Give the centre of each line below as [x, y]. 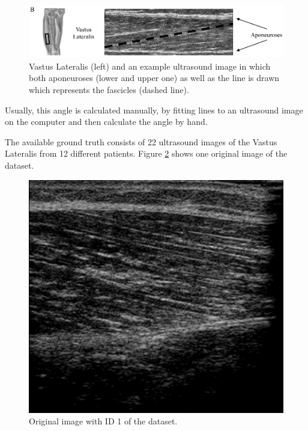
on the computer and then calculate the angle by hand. [106, 122]
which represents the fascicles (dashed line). [109, 89]
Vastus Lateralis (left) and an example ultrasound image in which [150, 66]
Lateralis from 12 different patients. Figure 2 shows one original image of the [146, 153]
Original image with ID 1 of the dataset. [103, 421]
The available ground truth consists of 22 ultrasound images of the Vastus [141, 141]
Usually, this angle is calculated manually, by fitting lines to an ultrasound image [154, 110]
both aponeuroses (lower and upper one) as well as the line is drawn [154, 78]
